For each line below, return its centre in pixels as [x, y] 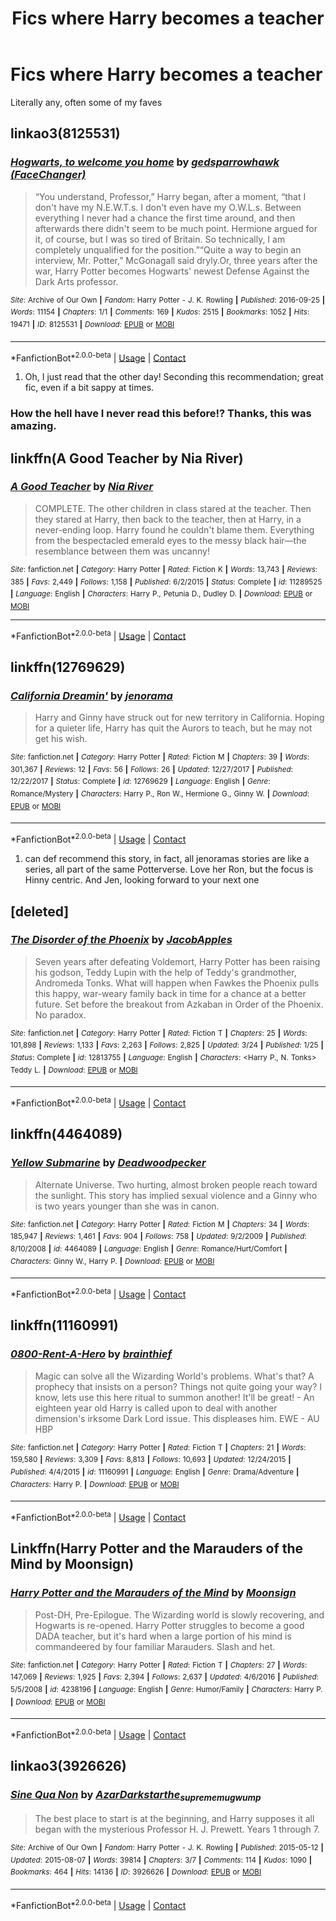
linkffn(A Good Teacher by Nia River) [127, 458]
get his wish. [61, 739]
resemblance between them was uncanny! [122, 551]
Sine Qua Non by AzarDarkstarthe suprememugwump [136, 1796]
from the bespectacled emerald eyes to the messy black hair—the [170, 540]
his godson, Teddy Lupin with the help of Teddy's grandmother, [165, 972]
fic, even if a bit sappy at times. [89, 388]
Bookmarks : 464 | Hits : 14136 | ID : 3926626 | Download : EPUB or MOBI [136, 1872]
